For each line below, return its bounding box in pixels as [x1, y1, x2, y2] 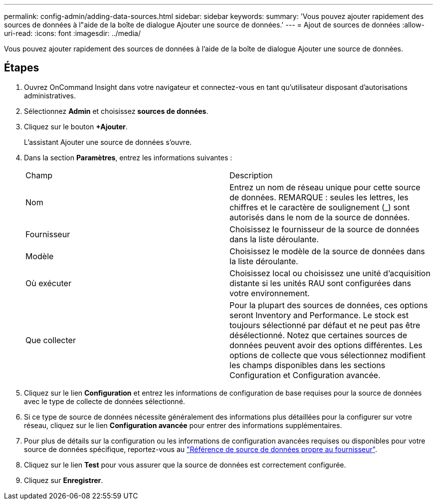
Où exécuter [25, 278, 71, 288]
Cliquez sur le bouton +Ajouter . [24, 122, 128, 131]
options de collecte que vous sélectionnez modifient [229, 350, 426, 360]
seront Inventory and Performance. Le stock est [229, 310, 409, 320]
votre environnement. [229, 288, 310, 298]
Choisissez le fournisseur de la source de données [229, 224, 420, 234]
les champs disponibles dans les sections [229, 360, 386, 370]
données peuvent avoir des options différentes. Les [229, 340, 423, 350]
